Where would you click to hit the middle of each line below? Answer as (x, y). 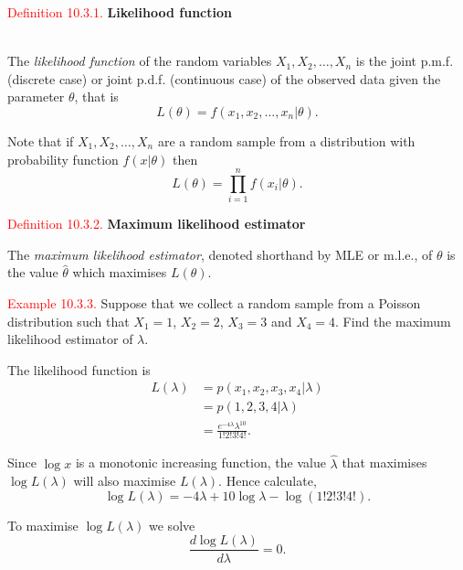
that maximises (384, 462)
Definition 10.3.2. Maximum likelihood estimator (157, 224)
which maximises (120, 272)
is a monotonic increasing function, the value (200, 462)
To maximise (43, 525)
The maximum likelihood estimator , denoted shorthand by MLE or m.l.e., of (220, 254)
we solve (172, 525)
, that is (96, 97)
